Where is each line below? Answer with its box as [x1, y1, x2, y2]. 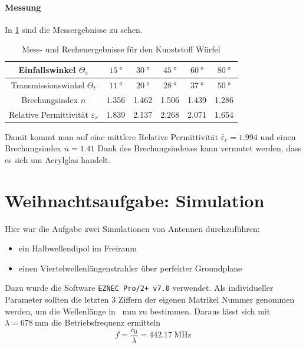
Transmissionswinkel [11, 78, 85, 91]
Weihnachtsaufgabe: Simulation [5, 188, 265, 212]
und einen [260, 130, 296, 142]
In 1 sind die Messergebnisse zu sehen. [5, 23, 143, 35]
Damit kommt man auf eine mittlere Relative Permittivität [5, 130, 218, 142]
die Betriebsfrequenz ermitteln [51, 316, 161, 329]
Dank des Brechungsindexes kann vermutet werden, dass [97, 142, 302, 154]
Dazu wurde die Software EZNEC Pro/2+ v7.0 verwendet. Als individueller [5, 281, 274, 294]
